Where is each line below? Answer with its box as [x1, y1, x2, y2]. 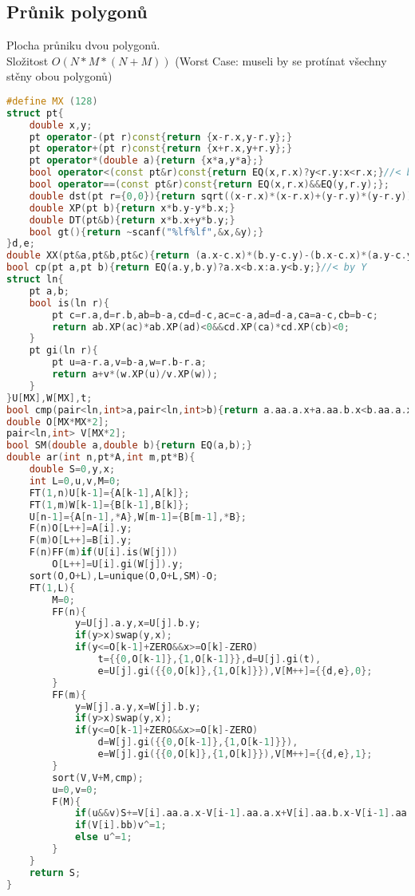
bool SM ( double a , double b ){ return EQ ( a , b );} [6, 440, 252, 452]
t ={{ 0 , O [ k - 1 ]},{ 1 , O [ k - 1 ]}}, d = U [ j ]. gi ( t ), [97, 653, 322, 665]
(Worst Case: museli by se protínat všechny [175, 52, 387, 69]
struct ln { [6, 274, 64, 286]
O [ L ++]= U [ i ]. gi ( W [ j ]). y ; [52, 559, 184, 570]
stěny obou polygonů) [6, 68, 113, 85]
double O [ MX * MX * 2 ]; [6, 416, 109, 428]
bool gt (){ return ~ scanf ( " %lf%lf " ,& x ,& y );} [29, 226, 264, 238]
